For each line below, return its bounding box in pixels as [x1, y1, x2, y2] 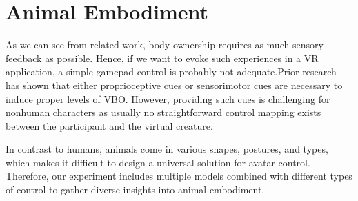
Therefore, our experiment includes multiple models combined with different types [6, 169, 352, 183]
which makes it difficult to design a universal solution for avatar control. [6, 155, 310, 169]
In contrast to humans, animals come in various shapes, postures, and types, [6, 142, 328, 156]
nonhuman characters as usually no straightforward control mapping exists [6, 105, 321, 119]
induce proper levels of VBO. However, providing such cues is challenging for [6, 91, 330, 106]
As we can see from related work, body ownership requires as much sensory [6, 37, 324, 52]
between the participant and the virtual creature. [6, 118, 213, 133]
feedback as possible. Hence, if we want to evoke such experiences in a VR [6, 50, 319, 65]
